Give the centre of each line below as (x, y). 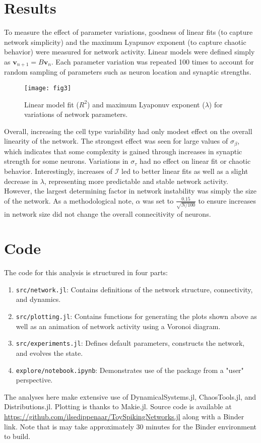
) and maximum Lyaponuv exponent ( (146, 104)
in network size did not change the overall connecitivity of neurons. (108, 213)
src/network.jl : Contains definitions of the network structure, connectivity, (134, 289)
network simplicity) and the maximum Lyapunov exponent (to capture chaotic (125, 42)
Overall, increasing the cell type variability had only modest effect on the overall (128, 131)
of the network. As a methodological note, (69, 200)
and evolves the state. (49, 353)
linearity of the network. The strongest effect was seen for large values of (116, 141)
